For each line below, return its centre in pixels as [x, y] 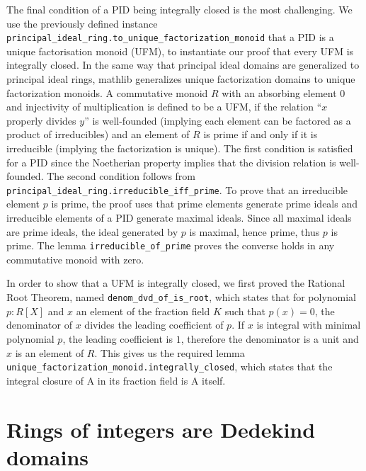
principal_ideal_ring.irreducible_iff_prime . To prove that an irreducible [177, 189]
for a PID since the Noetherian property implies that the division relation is [171, 162]
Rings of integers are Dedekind [161, 429]
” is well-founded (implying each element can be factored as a [218, 120]
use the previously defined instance [82, 23]
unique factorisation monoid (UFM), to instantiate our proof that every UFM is [180, 51]
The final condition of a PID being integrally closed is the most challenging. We [179, 9]
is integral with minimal [309, 325]
